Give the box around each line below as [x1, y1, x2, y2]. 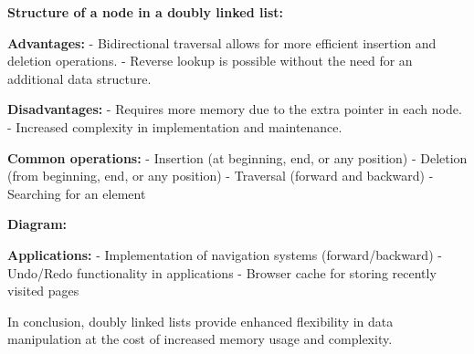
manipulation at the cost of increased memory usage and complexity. [7, 329, 393, 349]
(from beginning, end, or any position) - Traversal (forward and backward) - [7, 166, 434, 185]
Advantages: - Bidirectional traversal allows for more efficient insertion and [7, 33, 437, 52]
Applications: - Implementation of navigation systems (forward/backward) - [7, 245, 442, 264]
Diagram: [7, 214, 68, 234]
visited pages [7, 281, 79, 300]
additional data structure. [7, 68, 152, 88]
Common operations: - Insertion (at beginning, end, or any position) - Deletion [7, 148, 468, 167]
